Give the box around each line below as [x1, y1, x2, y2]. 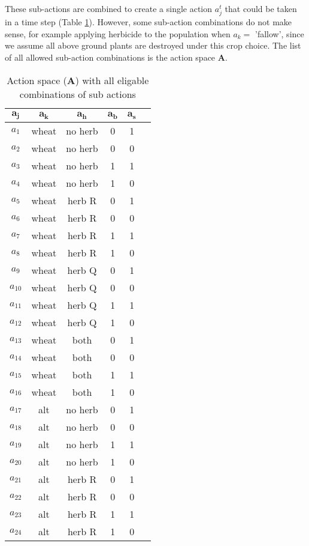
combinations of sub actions [19, 86, 136, 101]
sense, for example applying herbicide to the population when [5, 27, 231, 40]
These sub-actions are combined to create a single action [5, 2, 213, 14]
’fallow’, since [255, 27, 304, 40]
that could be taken [225, 2, 297, 14]
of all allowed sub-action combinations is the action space [5, 50, 216, 63]
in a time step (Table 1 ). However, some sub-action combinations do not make [5, 16, 292, 28]
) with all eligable [75, 73, 149, 87]
